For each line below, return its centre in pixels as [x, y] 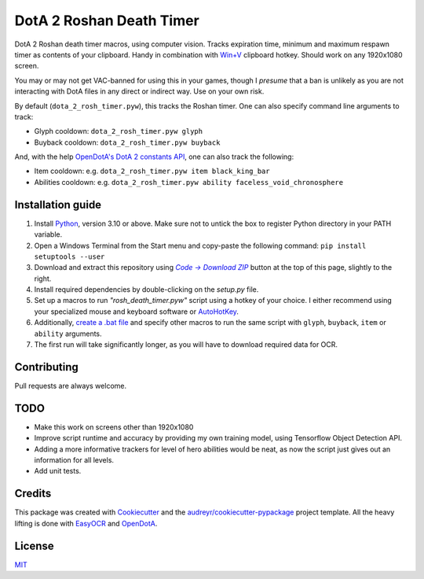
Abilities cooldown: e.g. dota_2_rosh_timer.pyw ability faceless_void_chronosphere [189, 182]
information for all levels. [74, 460]
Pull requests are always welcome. [71, 385]
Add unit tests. [58, 471]
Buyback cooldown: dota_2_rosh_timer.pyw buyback [127, 142]
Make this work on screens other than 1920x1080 [114, 427]
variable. [48, 234]
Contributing [46, 367]
